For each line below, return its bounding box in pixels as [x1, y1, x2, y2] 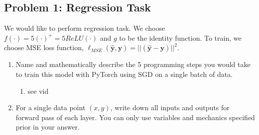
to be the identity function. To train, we [119, 32, 242, 43]
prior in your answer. [15, 122, 80, 132]
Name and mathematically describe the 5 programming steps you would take [15, 59, 251, 69]
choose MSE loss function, [4, 42, 84, 53]
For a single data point [15, 102, 86, 113]
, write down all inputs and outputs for [110, 102, 230, 113]
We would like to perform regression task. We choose [4, 23, 165, 33]
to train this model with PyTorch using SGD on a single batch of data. [15, 68, 233, 79]
